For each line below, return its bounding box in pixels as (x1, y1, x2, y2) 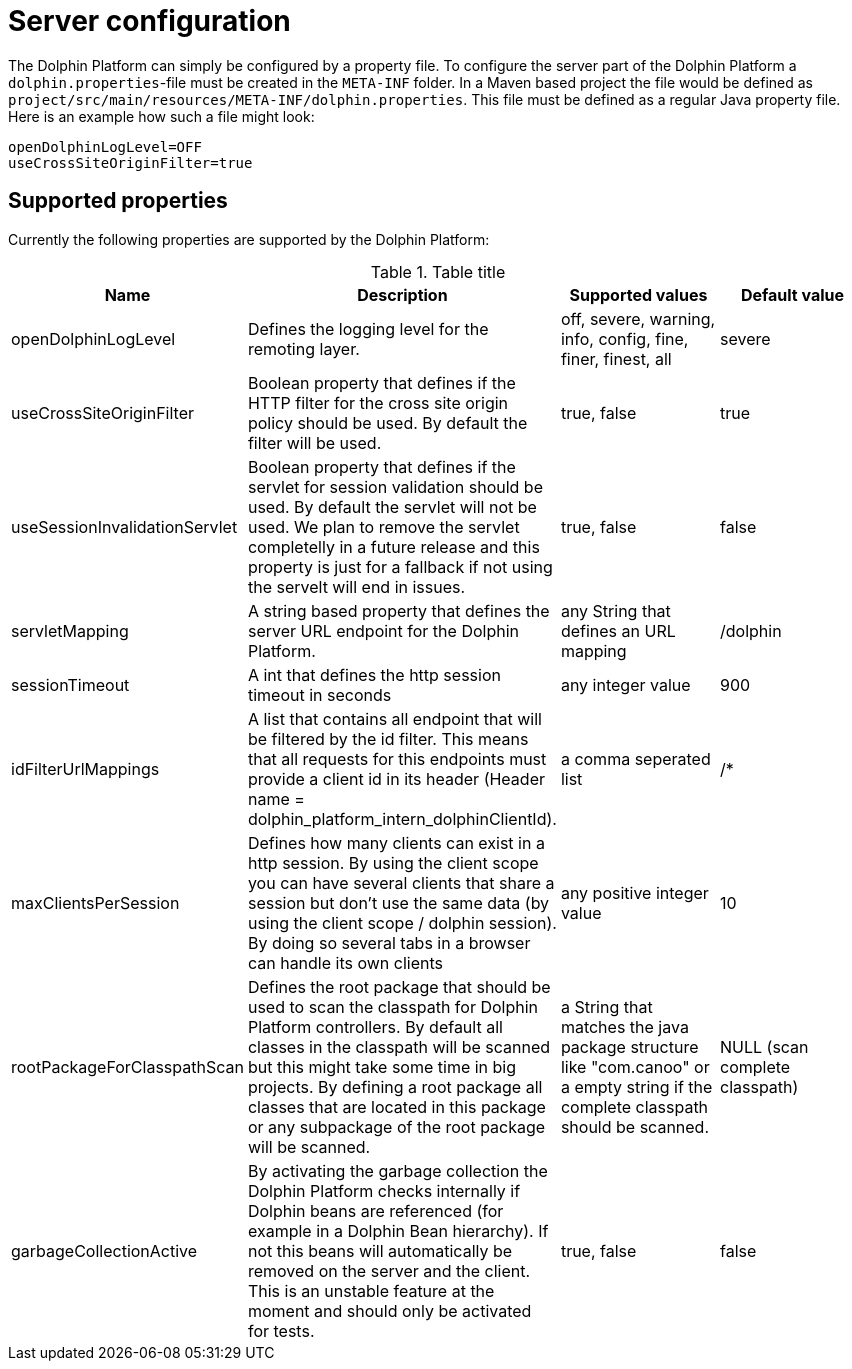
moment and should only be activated (247, 1300, 532, 1321)
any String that (560, 600, 671, 621)
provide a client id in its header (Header (247, 768, 545, 789)
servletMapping (11, 620, 129, 641)
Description (357, 284, 448, 305)
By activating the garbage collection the (247, 1160, 548, 1181)
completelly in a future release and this (247, 536, 540, 557)
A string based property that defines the (247, 600, 550, 621)
